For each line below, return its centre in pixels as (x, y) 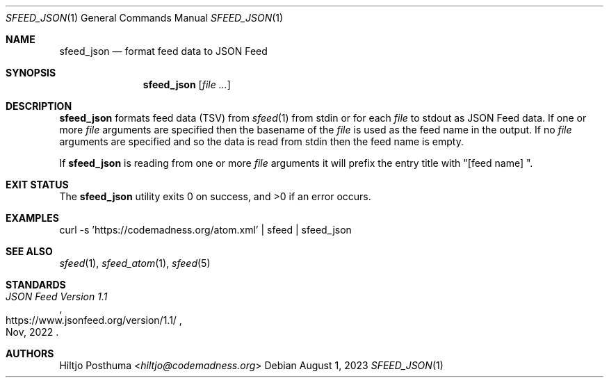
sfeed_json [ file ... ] (187, 84)
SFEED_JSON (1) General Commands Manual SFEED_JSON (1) (145, 18)
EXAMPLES (32, 218)
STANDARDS (36, 285)
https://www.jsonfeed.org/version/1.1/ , (94, 320)
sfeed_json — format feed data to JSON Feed (163, 51)
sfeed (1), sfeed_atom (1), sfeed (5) (135, 263)
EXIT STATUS (37, 185)
